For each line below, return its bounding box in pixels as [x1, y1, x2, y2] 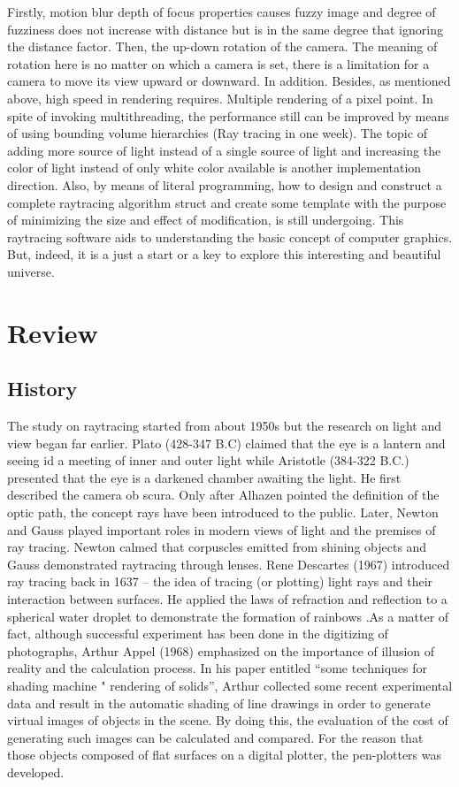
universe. [7, 262, 55, 280]
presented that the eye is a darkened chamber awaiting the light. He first [7, 468, 402, 486]
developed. [7, 762, 65, 781]
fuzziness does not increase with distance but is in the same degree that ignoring [7, 19, 443, 38]
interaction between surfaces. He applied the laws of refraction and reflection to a [7, 590, 448, 608]
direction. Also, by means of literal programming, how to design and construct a [7, 175, 442, 194]
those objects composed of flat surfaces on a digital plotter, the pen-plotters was [7, 745, 442, 764]
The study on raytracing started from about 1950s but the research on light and [7, 416, 441, 435]
